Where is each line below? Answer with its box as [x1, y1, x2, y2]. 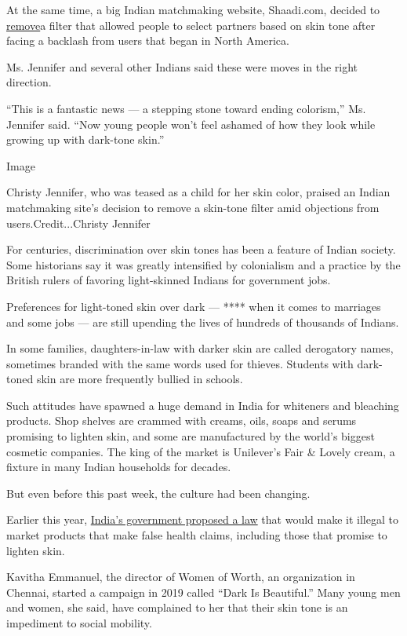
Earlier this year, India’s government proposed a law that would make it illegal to [6, 511, 398, 528]
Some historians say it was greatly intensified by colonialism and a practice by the [6, 256, 401, 272]
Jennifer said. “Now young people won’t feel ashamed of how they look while [6, 115, 376, 132]
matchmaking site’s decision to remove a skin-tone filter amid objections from [6, 199, 380, 215]
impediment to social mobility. [6, 615, 152, 631]
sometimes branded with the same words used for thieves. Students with [6, 355, 354, 371]
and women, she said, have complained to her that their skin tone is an [6, 599, 348, 616]
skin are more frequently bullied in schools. [36, 371, 243, 387]
